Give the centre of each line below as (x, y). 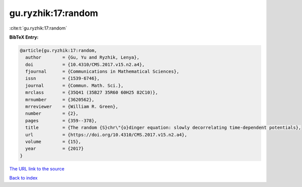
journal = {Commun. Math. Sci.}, (74, 85)
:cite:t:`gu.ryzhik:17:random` (38, 28)
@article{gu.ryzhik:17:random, (59, 50)
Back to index (23, 178)
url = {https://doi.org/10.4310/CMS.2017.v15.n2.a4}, (106, 135)
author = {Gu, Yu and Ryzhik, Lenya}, (82, 57)
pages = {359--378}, (61, 121)
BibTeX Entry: (24, 37)
